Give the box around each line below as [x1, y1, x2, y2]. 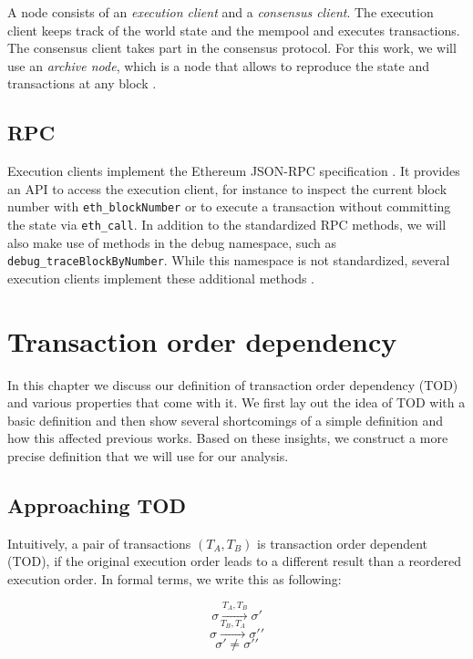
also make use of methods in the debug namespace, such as [7, 232, 336, 252]
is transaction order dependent [257, 533, 428, 552]
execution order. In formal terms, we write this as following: [7, 570, 342, 588]
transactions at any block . [7, 74, 157, 93]
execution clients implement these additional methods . [7, 268, 315, 287]
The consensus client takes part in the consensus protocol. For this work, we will [7, 38, 457, 57]
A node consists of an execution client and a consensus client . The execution [7, 3, 434, 21]
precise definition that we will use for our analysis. [7, 447, 289, 466]
